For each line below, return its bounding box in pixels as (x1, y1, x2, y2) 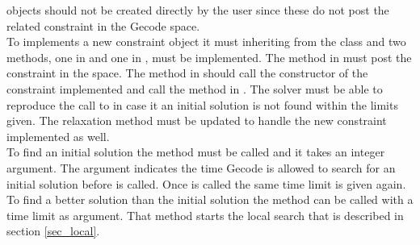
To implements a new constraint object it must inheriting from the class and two (6, 33, 406, 50)
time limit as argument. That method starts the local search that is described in (6, 206, 404, 223)
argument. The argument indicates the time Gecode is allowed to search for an (6, 159, 396, 176)
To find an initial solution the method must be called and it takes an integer (6, 143, 385, 160)
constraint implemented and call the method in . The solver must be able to (6, 80, 383, 97)
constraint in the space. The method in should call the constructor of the (6, 64, 368, 81)
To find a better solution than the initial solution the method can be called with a (6, 191, 414, 208)
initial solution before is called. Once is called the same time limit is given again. (6, 175, 406, 192)
